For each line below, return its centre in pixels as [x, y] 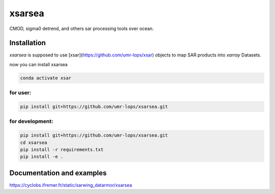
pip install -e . [42, 157]
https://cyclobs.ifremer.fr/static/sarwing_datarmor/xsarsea [71, 185]
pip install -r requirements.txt [62, 149]
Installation [28, 43]
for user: [20, 93]
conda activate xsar [46, 78]
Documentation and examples [58, 173]
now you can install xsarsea [39, 64]
